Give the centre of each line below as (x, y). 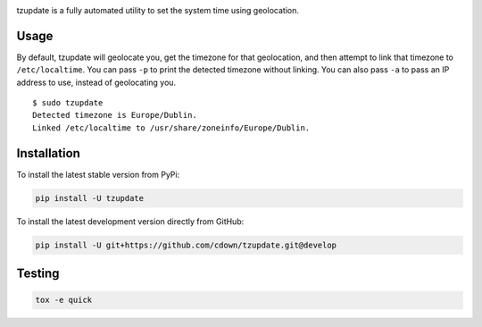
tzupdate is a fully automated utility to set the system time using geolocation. (158, 10)
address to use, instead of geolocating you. (96, 82)
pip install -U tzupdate (90, 198)
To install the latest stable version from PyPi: (98, 174)
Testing (38, 274)
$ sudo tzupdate (68, 103)
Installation (48, 153)
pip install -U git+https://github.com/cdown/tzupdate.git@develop (186, 245)
